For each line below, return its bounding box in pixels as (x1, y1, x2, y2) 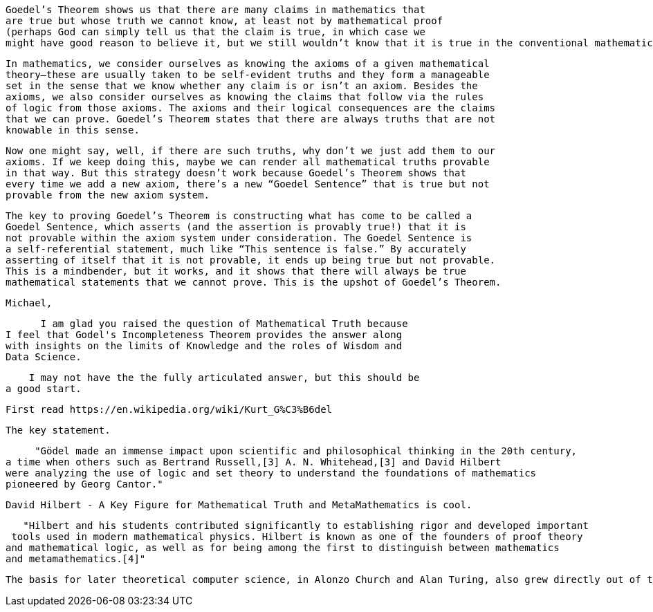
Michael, (6, 297, 53, 308)
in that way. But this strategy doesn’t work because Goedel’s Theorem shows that (6, 167, 466, 178)
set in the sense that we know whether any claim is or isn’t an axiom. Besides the (6, 80, 478, 91)
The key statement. (6, 425, 111, 436)
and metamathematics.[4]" (6, 553, 146, 564)
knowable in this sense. (6, 124, 140, 136)
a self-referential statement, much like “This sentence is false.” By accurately (6, 243, 466, 254)
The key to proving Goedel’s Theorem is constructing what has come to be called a (6, 210, 472, 221)
